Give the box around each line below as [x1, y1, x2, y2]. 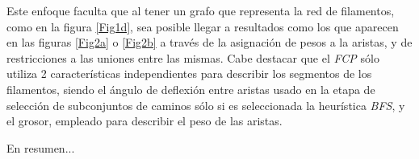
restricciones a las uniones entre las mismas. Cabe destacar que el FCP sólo [6, 49, 379, 66]
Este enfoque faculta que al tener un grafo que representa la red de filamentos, [6, 2, 395, 18]
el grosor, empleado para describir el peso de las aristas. [6, 112, 283, 129]
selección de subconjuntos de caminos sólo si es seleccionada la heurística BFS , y [6, 96, 405, 113]
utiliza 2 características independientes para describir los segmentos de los [6, 65, 372, 82]
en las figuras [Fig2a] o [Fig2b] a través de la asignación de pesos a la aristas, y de [6, 34, 413, 51]
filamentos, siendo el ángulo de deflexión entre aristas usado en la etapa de [6, 80, 375, 97]
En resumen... [6, 139, 75, 156]
